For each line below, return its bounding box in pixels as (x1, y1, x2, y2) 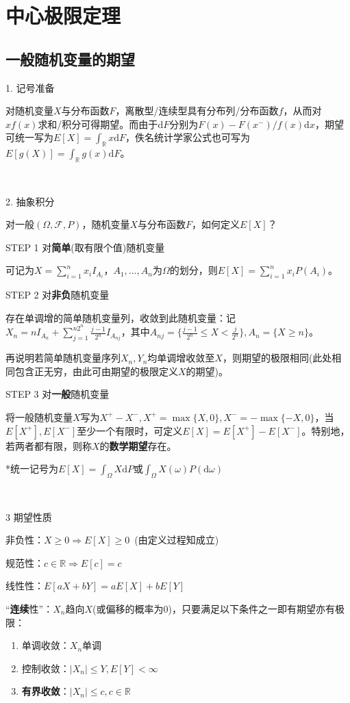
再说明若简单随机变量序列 (5, 350, 121, 365)
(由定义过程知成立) (134, 533, 219, 547)
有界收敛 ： (21, 684, 70, 698)
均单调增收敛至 (147, 350, 215, 365)
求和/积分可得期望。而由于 (38, 116, 158, 131)
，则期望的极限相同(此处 (222, 350, 332, 365)
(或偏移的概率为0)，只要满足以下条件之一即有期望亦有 (92, 601, 335, 615)
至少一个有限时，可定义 (77, 423, 183, 437)
